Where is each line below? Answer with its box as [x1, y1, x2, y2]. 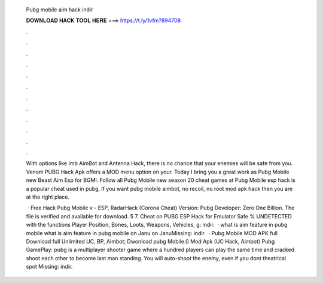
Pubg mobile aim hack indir [26, 6, 93, 13]
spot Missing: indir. [26, 263, 73, 270]
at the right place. [26, 193, 70, 200]
